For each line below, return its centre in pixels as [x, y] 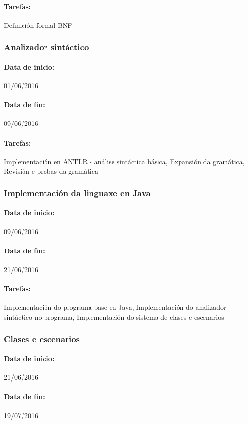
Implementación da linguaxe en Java [77, 192]
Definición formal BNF [38, 25]
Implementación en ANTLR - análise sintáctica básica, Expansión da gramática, [124, 161]
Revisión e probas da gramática [51, 171]
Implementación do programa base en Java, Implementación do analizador [115, 307]
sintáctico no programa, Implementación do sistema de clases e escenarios [114, 317]
